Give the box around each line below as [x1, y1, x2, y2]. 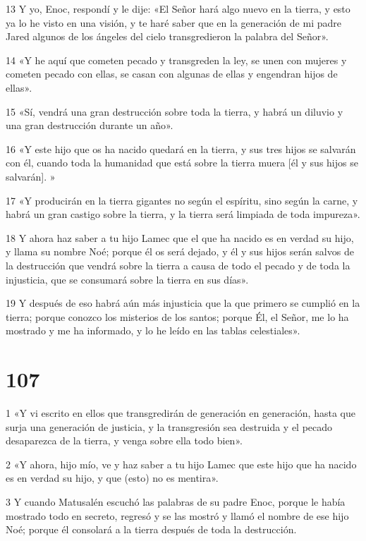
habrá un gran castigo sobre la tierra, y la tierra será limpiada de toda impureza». [6, 207, 360, 221]
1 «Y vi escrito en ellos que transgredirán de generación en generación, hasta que [6, 406, 355, 420]
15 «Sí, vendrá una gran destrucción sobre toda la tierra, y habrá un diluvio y [6, 104, 343, 118]
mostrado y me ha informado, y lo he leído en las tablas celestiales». [6, 323, 300, 338]
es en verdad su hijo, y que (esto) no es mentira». [6, 470, 219, 485]
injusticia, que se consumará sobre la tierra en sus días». [6, 272, 249, 286]
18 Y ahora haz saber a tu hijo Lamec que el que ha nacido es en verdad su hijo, [6, 230, 354, 245]
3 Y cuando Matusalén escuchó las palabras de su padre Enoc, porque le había [6, 494, 346, 509]
